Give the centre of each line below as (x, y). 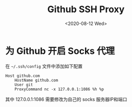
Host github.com (23, 76)
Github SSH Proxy (86, 9)
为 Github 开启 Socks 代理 (60, 51)
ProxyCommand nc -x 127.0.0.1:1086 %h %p (59, 89)
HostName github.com (36, 80)
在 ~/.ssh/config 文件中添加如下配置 (44, 66)
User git (24, 85)
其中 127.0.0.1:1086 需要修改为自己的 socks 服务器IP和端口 (66, 99)
